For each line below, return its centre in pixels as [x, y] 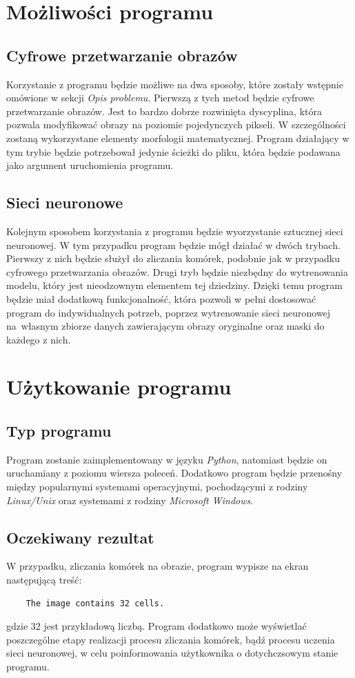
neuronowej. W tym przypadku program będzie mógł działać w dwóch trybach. [173, 245]
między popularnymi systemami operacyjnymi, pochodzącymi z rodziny [157, 487]
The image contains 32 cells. [95, 603]
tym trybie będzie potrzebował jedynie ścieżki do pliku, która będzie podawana [173, 151]
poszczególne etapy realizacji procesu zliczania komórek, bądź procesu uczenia [171, 639]
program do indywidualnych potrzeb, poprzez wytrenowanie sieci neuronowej [169, 312]
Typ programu [59, 431]
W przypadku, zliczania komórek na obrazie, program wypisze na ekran [158, 566]
